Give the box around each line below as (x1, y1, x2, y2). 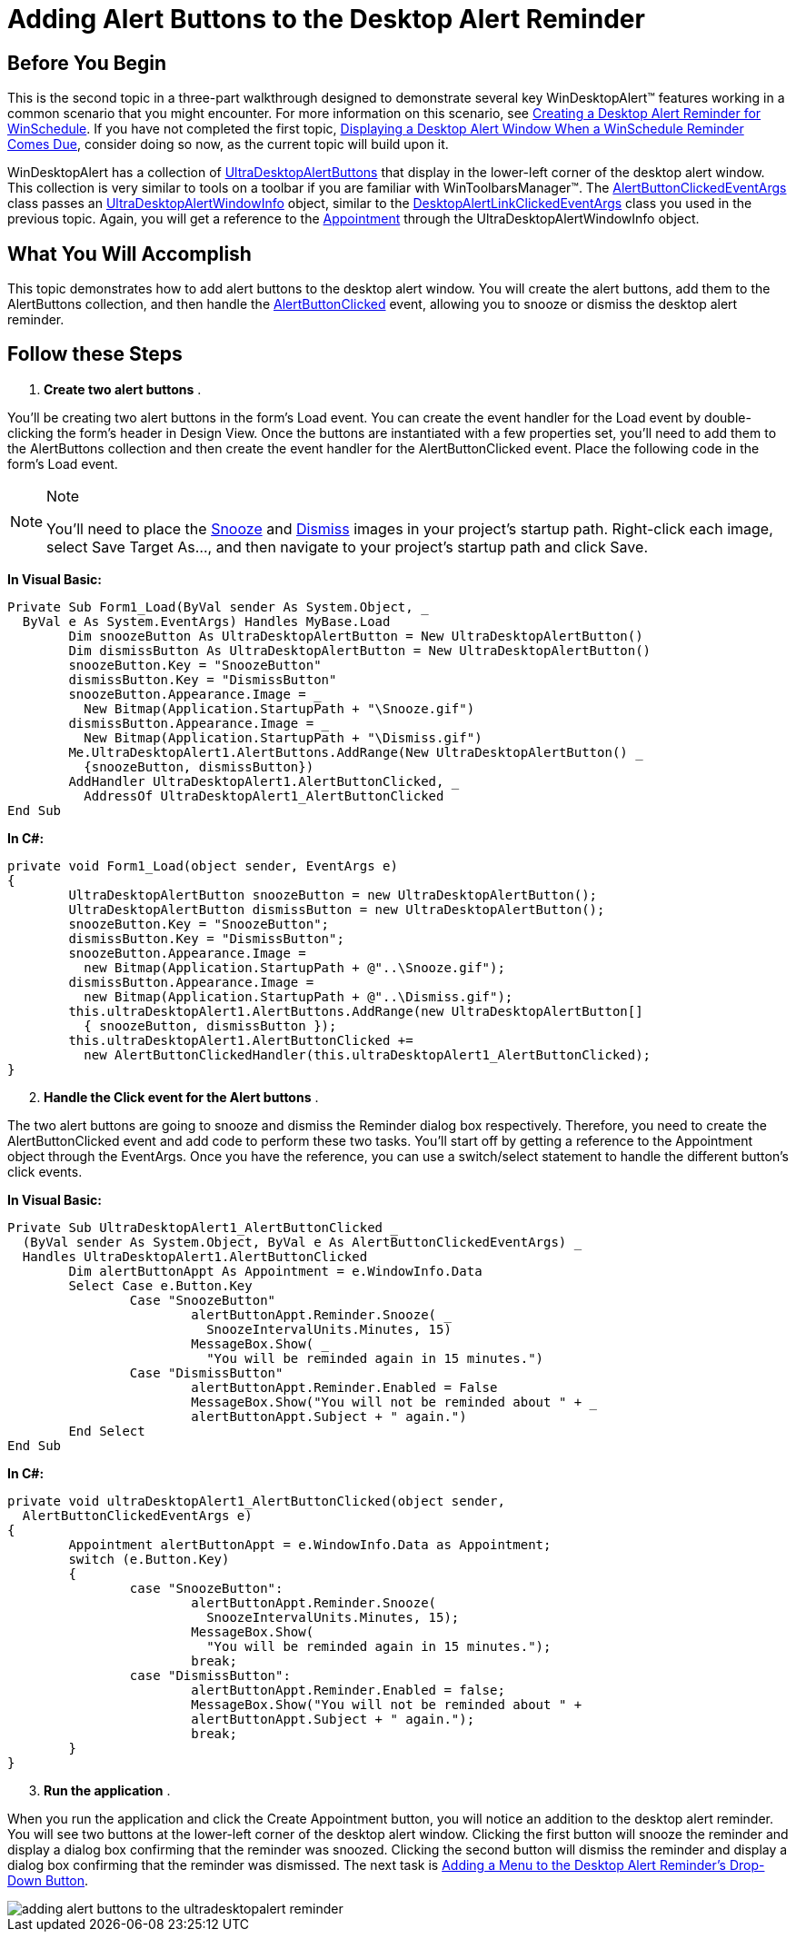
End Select (68, 1423, 145, 1438)
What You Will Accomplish (7, 242, 252, 265)
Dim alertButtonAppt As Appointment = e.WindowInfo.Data (68, 1263, 483, 1278)
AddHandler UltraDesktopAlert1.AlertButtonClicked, (68, 773, 444, 789)
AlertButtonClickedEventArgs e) (22, 1507, 253, 1523)
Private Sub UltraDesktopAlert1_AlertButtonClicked (7, 1219, 383, 1235)
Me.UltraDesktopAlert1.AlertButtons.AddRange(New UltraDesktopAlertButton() (68, 744, 628, 760)
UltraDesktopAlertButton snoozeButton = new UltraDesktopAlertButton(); (68, 887, 598, 902)
